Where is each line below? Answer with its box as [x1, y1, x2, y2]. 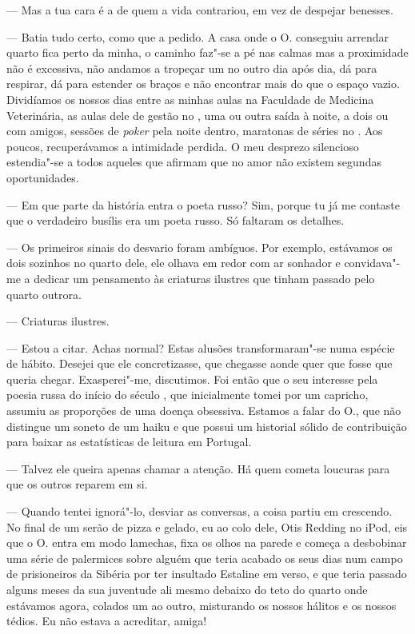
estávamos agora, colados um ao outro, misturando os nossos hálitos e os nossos [6, 596, 397, 613]
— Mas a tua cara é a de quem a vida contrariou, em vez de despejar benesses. [6, 2, 393, 18]
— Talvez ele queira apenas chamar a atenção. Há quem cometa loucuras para [6, 460, 390, 476]
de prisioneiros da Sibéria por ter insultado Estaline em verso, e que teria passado [6, 565, 407, 582]
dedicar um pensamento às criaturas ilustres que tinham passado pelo [34, 269, 375, 286]
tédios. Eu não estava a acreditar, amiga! [6, 612, 207, 629]
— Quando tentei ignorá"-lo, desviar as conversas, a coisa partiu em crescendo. [6, 503, 393, 520]
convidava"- [344, 254, 401, 271]
